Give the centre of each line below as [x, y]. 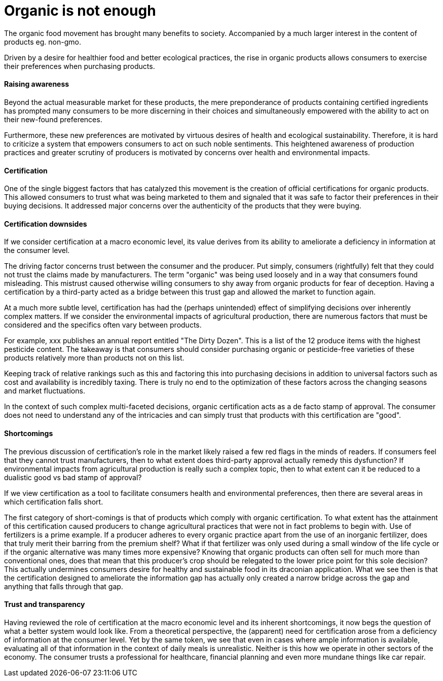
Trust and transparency [45, 604]
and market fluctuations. [45, 391]
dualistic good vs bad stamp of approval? [73, 477]
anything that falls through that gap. [64, 586]
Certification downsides [46, 224]
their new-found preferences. [53, 119]
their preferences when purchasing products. [80, 66]
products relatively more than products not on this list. [94, 358]
